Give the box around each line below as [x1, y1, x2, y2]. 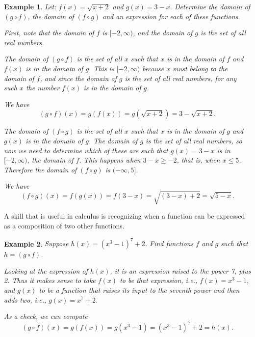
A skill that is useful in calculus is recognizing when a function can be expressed [4, 211, 245, 221]
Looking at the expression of [4, 265, 88, 276]
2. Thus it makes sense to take [4, 275, 96, 285]
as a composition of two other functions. [4, 221, 125, 231]
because [142, 63, 164, 73]
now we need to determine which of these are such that [4, 145, 168, 155]
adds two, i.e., [4, 294, 47, 305]
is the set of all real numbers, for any [125, 73, 237, 83]
